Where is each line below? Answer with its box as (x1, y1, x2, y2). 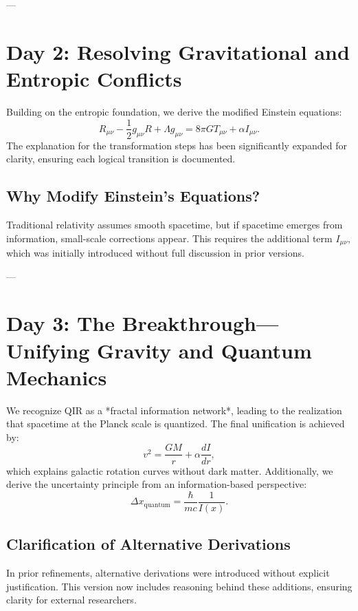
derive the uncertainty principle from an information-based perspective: (6, 477, 307, 491)
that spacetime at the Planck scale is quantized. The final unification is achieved (6, 416, 345, 431)
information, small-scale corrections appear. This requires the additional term (6, 231, 333, 245)
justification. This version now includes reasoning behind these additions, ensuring (6, 579, 353, 593)
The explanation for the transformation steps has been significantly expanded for (6, 138, 348, 152)
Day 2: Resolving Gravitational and (6, 37, 350, 65)
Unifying (6, 336, 90, 364)
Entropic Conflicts (6, 64, 182, 92)
